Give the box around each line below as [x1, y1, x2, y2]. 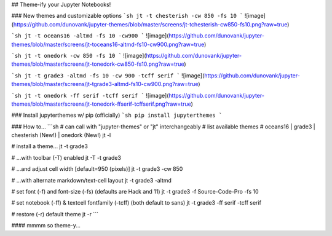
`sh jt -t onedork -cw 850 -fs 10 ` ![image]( [11, 52, 147, 59]
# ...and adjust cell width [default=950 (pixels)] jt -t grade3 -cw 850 [11, 165, 183, 173]
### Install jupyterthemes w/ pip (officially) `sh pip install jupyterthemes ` [11, 111, 223, 119]
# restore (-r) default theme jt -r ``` [11, 210, 98, 218]
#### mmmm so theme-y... [11, 222, 81, 229]
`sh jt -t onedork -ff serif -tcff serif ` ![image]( [11, 92, 169, 99]
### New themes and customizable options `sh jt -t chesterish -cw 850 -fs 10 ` [11, 12, 243, 20]
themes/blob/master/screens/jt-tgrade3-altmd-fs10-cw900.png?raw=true [11, 81, 199, 88]
